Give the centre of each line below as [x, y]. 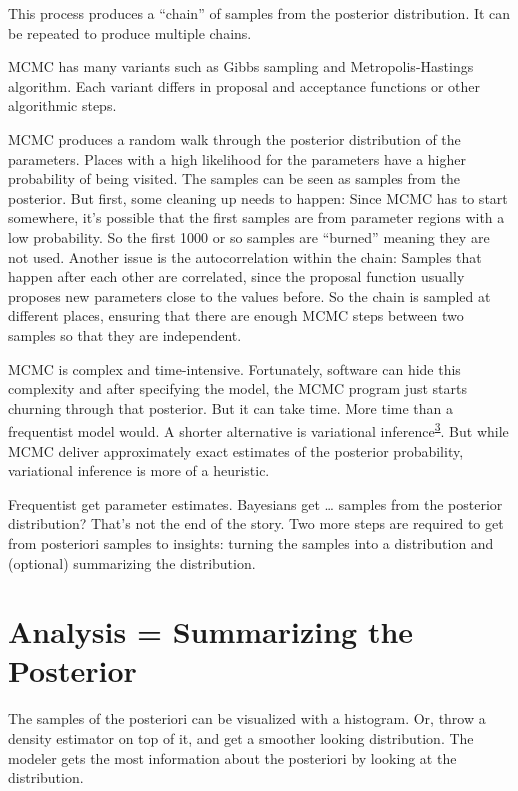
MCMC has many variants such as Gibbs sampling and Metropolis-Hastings [241, 66]
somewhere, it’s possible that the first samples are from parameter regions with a [256, 217]
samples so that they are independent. [125, 334]
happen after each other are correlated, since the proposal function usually [236, 276]
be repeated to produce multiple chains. [130, 32]
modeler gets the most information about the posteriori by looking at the [232, 757]
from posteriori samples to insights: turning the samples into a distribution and [251, 542]
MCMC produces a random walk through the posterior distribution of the [234, 138]
